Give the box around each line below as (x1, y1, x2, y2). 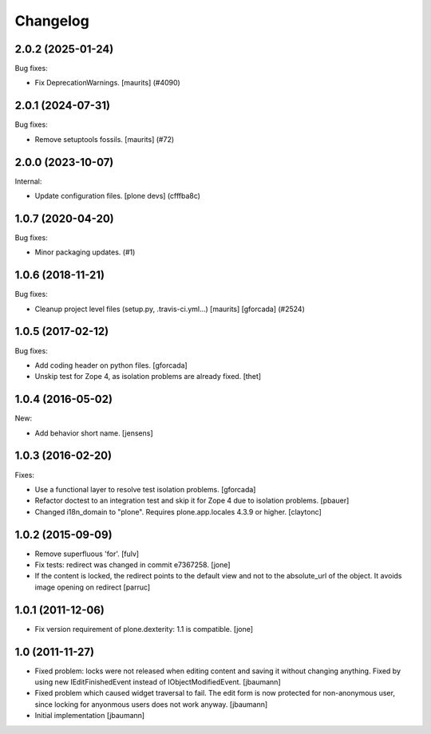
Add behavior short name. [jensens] (34, 428, 153, 438)
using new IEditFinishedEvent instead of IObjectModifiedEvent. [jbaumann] (34, 677, 281, 686)
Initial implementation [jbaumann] (34, 711, 145, 720)
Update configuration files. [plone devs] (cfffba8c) (34, 191, 201, 201)
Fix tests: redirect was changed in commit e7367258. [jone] (34, 560, 231, 570)
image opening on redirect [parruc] (34, 582, 151, 592)
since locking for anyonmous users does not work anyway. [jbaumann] (34, 699, 268, 709)
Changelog (14, 12, 89, 30)
